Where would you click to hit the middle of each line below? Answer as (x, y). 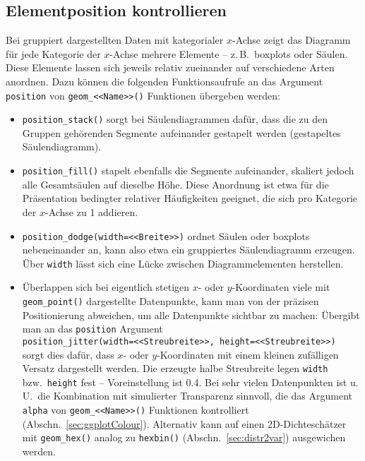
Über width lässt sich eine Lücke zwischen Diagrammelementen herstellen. (183, 263)
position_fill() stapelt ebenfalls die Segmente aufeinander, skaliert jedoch (188, 170)
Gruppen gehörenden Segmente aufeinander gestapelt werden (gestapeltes (181, 132)
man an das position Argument (92, 329)
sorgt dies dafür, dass (68, 354)
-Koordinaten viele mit (281, 287)
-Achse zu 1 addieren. (91, 211)
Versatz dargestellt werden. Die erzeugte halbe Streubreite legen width (175, 368)
